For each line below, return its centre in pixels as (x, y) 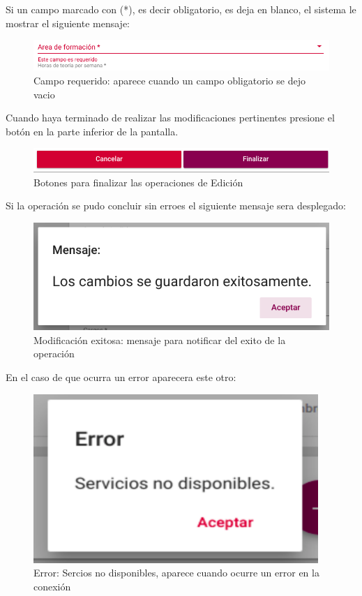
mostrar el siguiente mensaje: (68, 23)
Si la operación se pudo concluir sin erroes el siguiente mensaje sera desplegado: (176, 206)
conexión (52, 586)
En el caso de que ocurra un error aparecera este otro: (121, 377)
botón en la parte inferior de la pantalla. (92, 131)
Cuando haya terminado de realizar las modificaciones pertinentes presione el (170, 118)
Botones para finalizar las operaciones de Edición (138, 182)
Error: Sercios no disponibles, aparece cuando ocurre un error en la (176, 573)
